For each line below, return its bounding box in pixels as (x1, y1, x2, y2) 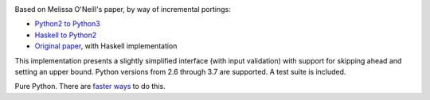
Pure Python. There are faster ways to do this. (14, 82, 166, 91)
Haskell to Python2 (34, 30, 97, 40)
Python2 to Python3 (34, 19, 100, 29)
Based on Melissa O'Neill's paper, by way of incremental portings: (14, 5, 231, 13)
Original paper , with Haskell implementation (34, 41, 178, 51)
